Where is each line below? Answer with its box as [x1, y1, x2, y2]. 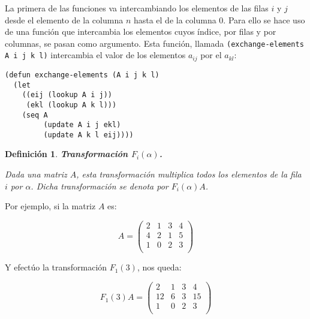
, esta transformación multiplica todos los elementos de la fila [76, 168, 302, 180]
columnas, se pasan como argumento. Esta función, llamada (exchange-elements [5, 37, 304, 49]
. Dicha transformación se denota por [31, 179, 168, 192]
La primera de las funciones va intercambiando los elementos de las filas [5, 2, 269, 14]
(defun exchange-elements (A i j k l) [5, 70, 159, 79]
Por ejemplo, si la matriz [5, 200, 96, 212]
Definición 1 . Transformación [5, 148, 128, 160]
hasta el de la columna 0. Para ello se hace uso [133, 13, 305, 26]
